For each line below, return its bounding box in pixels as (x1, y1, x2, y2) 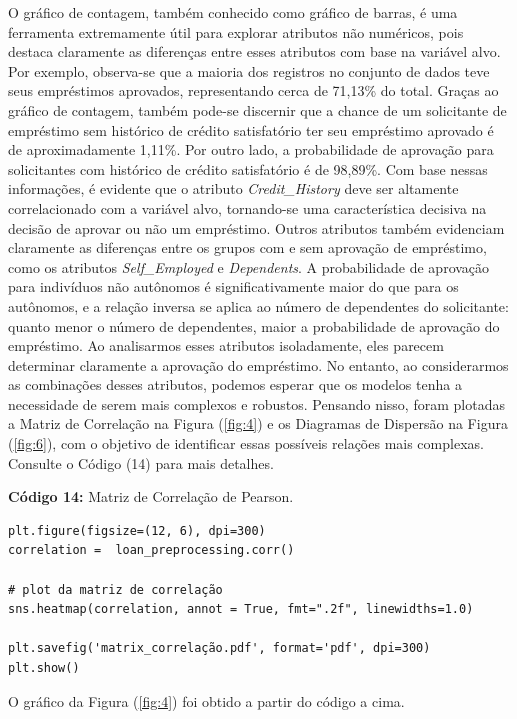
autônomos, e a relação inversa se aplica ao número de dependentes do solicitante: (8, 295, 509, 316)
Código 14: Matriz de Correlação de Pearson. (8, 486, 294, 507)
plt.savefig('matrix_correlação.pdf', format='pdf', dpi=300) (8, 641, 431, 656)
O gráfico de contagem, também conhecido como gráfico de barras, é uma (8, 2, 458, 22)
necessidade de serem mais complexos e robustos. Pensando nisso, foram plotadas (8, 393, 505, 414)
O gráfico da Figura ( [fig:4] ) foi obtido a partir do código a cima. (8, 690, 405, 711)
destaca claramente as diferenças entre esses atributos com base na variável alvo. (8, 41, 501, 62)
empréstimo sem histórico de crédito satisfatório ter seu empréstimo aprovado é (8, 119, 494, 140)
